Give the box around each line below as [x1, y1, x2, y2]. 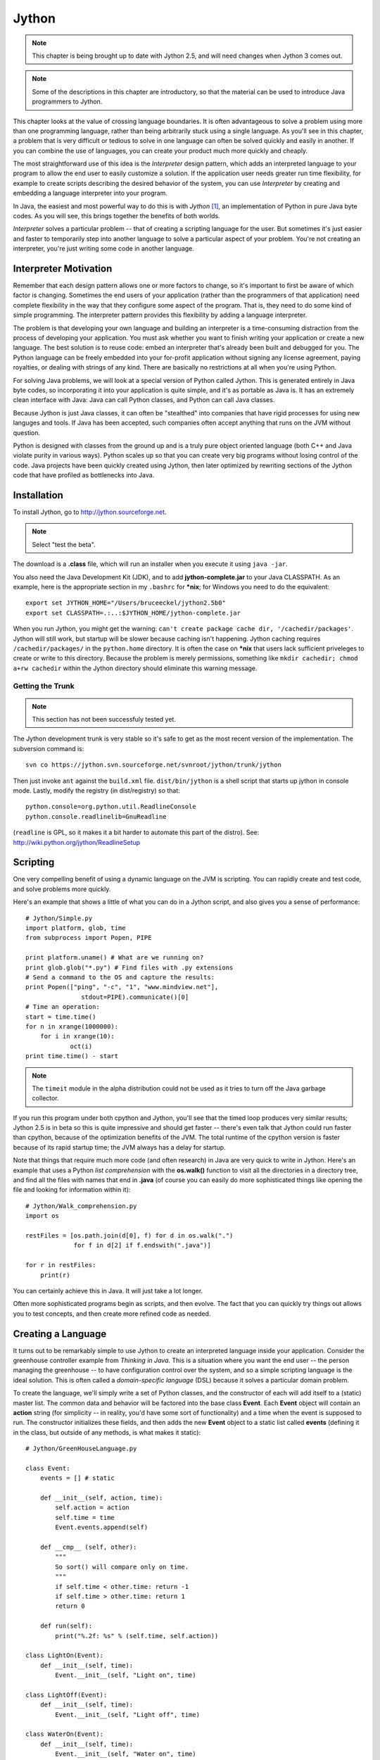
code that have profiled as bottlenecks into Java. [13, 471, 155, 479]
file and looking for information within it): [13, 1186, 131, 1194]
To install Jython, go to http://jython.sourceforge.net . [13, 508, 167, 517]
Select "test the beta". [32, 540, 96, 548]
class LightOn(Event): [25, 1652, 104, 1659]
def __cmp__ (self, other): [39, 1543, 137, 1552]
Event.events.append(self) [55, 1523, 148, 1531]
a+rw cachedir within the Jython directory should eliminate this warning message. [13, 664, 258, 672]
